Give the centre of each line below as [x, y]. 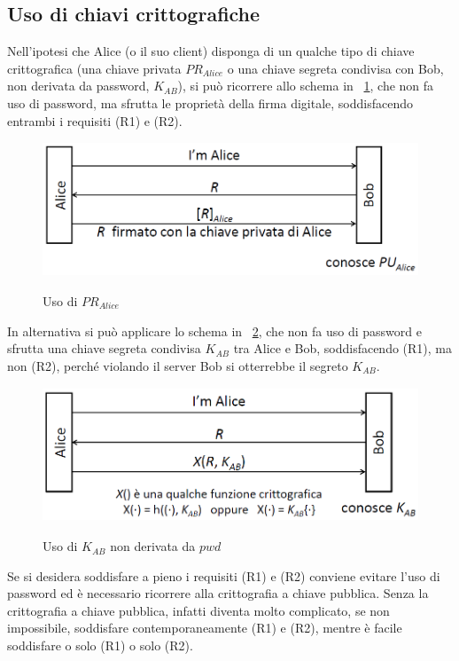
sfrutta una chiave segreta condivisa [104, 348]
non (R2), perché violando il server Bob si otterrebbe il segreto [178, 365]
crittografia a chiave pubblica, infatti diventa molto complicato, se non [198, 610]
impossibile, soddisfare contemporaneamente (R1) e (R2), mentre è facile [205, 628]
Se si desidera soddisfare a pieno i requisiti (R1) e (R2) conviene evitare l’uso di [224, 575]
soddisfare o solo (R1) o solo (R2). [100, 645]
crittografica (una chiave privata [94, 68]
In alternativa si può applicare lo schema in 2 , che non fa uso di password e [214, 330]
